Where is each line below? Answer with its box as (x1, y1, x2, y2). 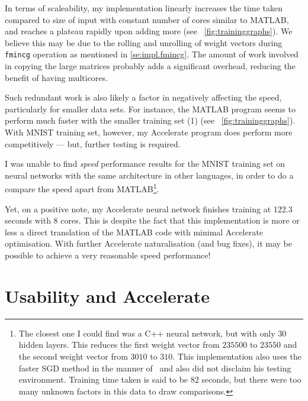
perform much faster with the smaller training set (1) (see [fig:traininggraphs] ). (5, 114, 296, 127)
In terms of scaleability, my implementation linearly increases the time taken (5, 2, 283, 14)
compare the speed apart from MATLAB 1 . (5, 181, 159, 195)
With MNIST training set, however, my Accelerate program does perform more (5, 126, 293, 138)
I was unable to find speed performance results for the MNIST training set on (5, 157, 285, 170)
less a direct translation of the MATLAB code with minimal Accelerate (5, 225, 263, 238)
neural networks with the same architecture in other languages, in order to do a (5, 169, 294, 181)
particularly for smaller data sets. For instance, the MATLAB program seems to (5, 102, 296, 115)
